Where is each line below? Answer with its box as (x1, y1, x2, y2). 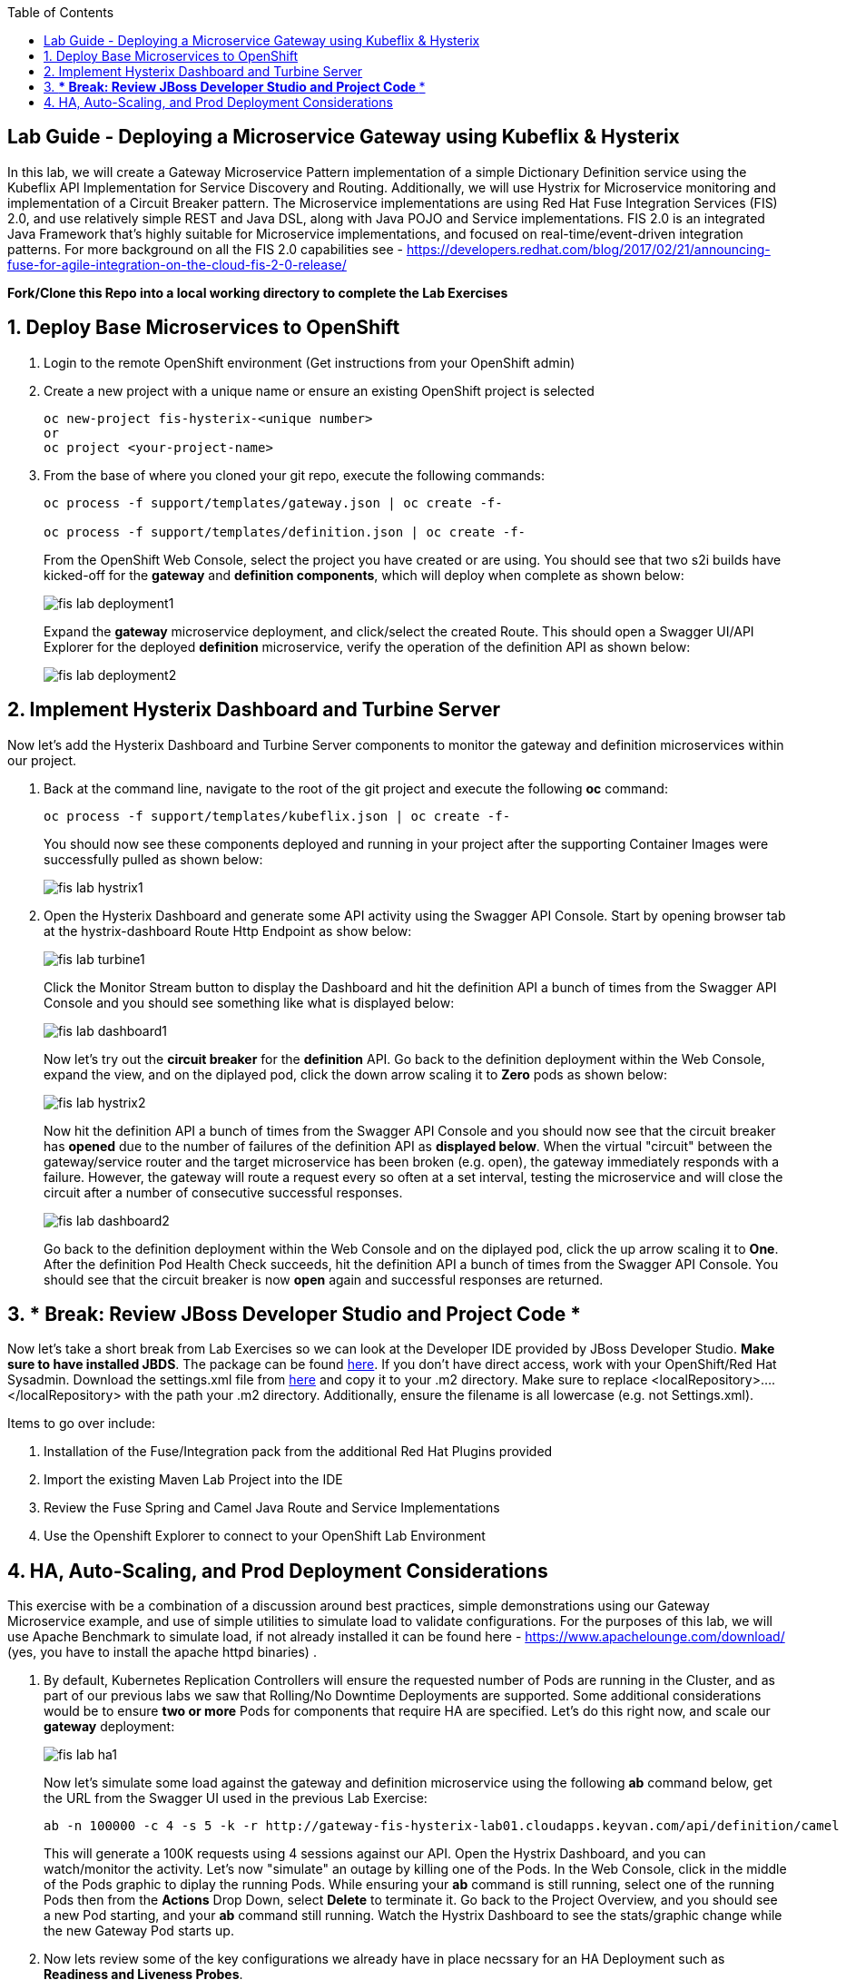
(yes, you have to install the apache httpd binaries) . (7, 1644, 317, 1660)
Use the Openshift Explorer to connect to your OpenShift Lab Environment (44, 1528, 486, 1544)
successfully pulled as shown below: (44, 851, 263, 867)
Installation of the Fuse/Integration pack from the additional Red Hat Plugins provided (44, 1443, 553, 1460)
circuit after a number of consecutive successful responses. (44, 1184, 403, 1200)
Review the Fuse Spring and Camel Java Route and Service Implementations (44, 1500, 500, 1516)
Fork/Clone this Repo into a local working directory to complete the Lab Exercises (7, 284, 508, 300)
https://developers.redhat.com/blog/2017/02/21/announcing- (406, 241, 771, 257)
